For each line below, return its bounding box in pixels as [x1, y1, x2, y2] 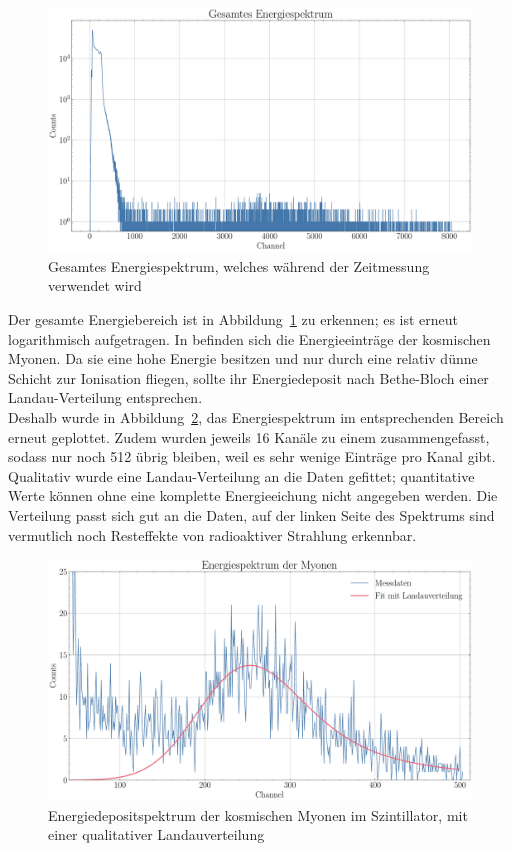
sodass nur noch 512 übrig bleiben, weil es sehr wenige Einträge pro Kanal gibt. [8, 446, 496, 467]
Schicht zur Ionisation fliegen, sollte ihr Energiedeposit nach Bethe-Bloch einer [8, 367, 489, 388]
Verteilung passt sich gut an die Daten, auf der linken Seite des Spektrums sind [8, 505, 495, 526]
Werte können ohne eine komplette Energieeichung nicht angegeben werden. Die [8, 485, 498, 506]
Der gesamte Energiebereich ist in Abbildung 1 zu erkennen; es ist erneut [8, 309, 459, 330]
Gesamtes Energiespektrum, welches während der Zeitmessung [48, 255, 430, 276]
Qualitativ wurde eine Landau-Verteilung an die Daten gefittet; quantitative [8, 465, 475, 486]
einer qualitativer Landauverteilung [48, 824, 265, 845]
